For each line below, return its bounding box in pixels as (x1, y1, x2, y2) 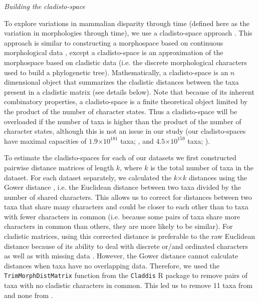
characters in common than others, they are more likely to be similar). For (4, 221, 233, 231)
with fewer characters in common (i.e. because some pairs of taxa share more (4, 211, 240, 221)
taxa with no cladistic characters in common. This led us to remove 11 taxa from (4, 280, 253, 290)
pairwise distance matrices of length (4, 162, 114, 172)
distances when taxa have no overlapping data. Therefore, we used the (4, 260, 220, 270)
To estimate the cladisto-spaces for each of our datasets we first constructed (4, 152, 236, 163)
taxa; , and (120, 135, 154, 146)
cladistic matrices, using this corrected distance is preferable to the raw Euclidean (4, 231, 255, 241)
